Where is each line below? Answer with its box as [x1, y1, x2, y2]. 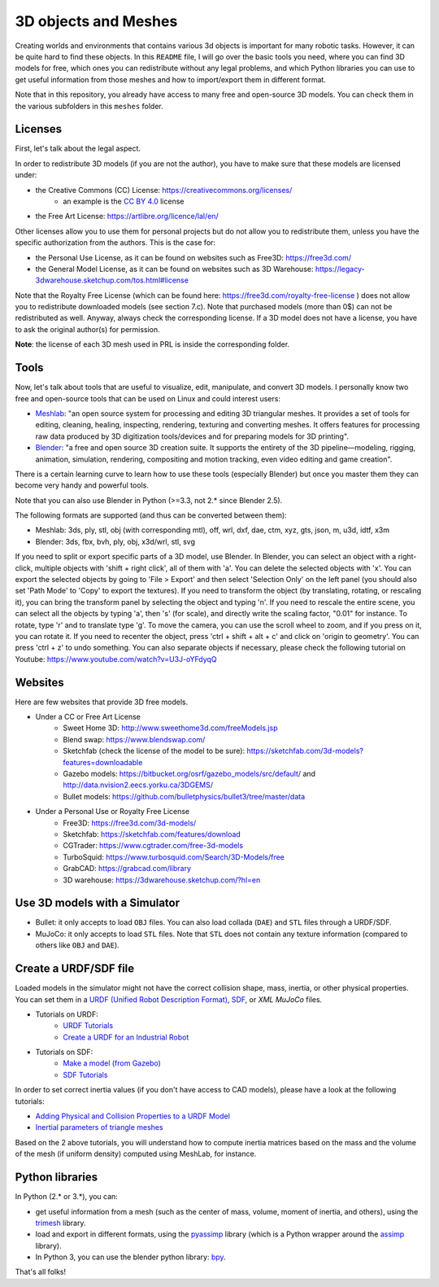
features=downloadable [63, 757, 143, 767]
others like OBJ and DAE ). [35, 940, 120, 950]
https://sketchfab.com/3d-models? [246, 746, 363, 756]
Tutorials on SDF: [35, 1047, 93, 1057]
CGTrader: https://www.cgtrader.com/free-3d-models [63, 841, 244, 851]
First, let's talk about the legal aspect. [15, 143, 141, 154]
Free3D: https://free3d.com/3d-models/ [63, 818, 197, 828]
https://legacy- [315, 264, 365, 274]
